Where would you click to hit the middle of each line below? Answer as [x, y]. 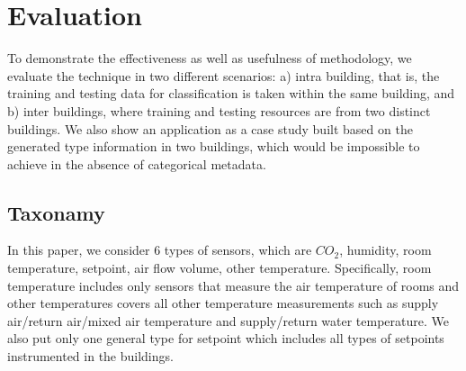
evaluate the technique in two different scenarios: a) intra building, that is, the [224, 75]
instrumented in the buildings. [90, 356]
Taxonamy [56, 212]
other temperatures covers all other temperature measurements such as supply [223, 303]
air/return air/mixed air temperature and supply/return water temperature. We [228, 320]
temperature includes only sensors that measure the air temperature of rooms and [233, 285]
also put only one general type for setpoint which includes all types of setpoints [226, 338]
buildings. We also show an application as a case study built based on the [210, 128]
